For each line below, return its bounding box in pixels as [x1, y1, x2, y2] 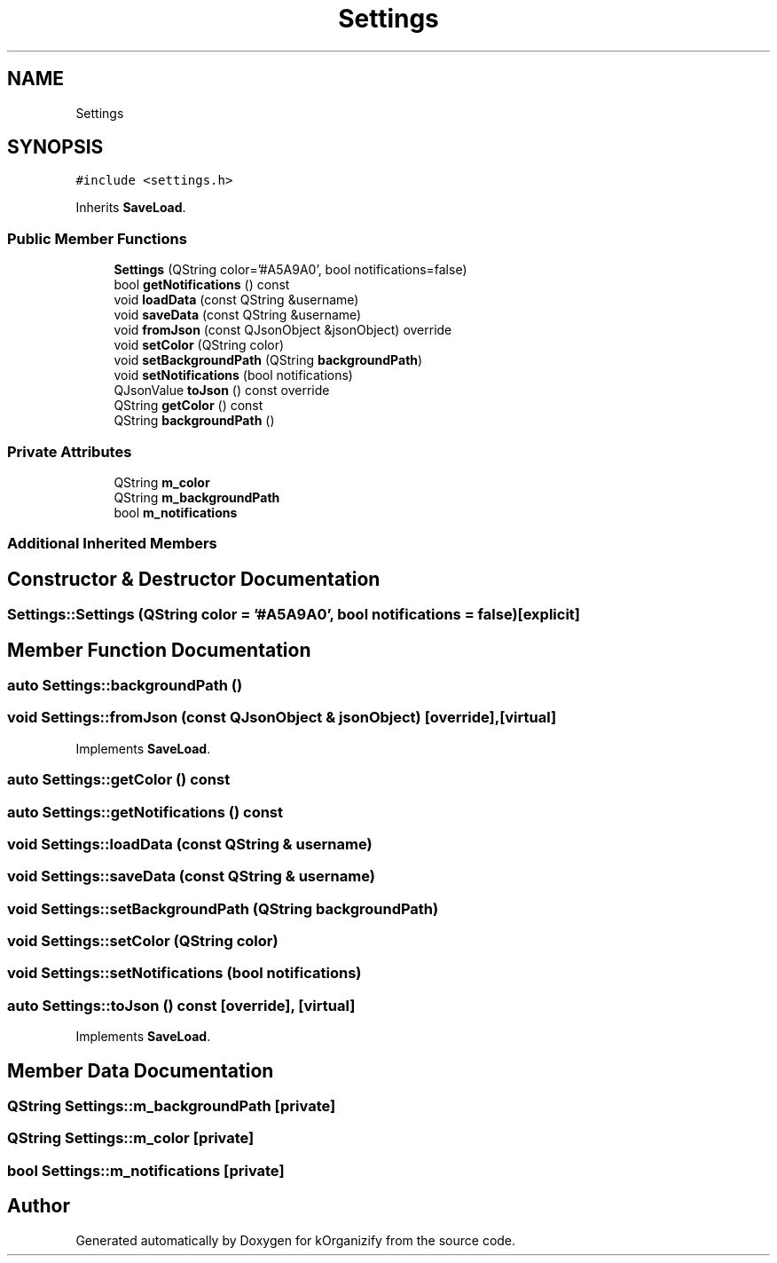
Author [7, 1195, 70, 1218]
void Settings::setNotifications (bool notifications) [7, 964, 362, 983]
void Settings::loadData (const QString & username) [7, 834, 373, 853]
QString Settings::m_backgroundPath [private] [7, 1096, 336, 1115]
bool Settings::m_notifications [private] [7, 1161, 285, 1180]
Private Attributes [7, 442, 132, 461]
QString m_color [114, 474, 210, 490]
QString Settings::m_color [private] [7, 1129, 255, 1148]
